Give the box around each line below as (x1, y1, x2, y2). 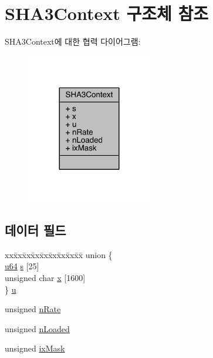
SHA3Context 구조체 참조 (5, 1, 208, 25)
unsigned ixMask (5, 342, 65, 354)
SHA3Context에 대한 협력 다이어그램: (5, 35, 141, 48)
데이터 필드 (5, 221, 66, 239)
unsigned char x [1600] (5, 272, 86, 284)
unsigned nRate (5, 303, 61, 315)
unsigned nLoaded (5, 322, 70, 334)
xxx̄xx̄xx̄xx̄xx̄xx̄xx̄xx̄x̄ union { (5, 248, 113, 260)
